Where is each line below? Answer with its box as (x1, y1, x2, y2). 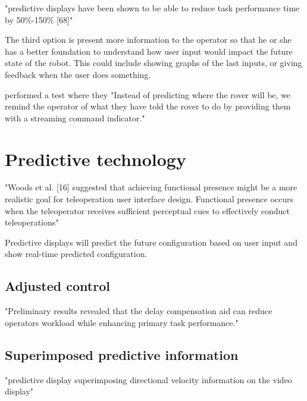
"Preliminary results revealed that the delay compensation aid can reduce (5, 305, 272, 317)
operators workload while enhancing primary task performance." (5, 316, 239, 328)
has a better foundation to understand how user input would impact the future (5, 45, 293, 57)
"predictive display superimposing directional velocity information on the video (5, 373, 292, 386)
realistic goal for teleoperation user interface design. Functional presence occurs (5, 193, 294, 205)
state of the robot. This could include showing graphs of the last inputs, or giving (5, 57, 302, 69)
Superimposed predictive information (5, 345, 239, 364)
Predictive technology (5, 146, 186, 171)
